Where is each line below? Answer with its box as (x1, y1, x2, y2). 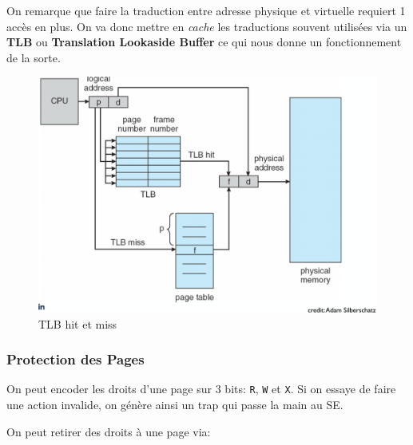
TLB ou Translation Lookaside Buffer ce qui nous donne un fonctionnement (6, 33, 402, 50)
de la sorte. (6, 49, 61, 65)
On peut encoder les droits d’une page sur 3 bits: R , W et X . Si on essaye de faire (6, 380, 396, 397)
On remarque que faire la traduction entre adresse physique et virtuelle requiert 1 (6, 2, 406, 18)
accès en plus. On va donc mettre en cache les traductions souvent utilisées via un (6, 18, 407, 34)
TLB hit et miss (38, 315, 117, 332)
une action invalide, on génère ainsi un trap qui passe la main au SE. (6, 396, 344, 413)
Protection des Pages (6, 349, 145, 369)
